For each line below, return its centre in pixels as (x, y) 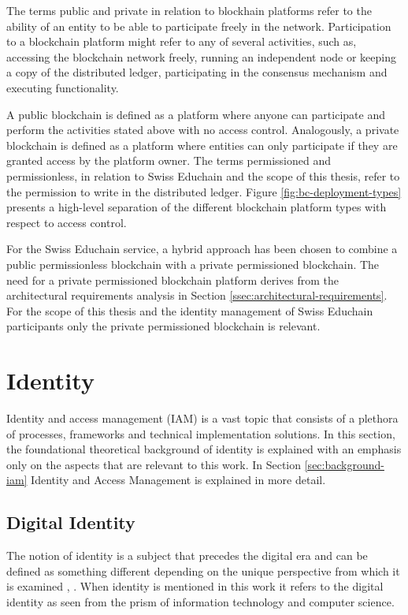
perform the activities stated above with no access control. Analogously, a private (203, 130)
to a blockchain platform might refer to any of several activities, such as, (182, 41)
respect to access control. (67, 222)
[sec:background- (344, 464)
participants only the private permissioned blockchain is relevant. (163, 326)
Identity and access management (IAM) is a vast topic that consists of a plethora (202, 418)
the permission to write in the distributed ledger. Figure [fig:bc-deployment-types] (204, 191)
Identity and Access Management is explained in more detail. (178, 480)
